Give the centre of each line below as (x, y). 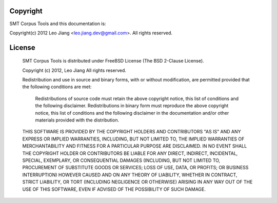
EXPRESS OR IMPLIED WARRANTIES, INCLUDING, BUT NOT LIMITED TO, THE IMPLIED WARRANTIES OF (133, 139)
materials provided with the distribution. (77, 120)
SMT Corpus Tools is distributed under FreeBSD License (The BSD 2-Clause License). (113, 61)
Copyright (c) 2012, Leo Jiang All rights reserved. (74, 70)
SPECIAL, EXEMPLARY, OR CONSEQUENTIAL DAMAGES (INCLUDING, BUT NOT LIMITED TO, (121, 160)
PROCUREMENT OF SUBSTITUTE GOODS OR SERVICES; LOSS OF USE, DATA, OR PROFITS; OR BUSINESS (135, 168)
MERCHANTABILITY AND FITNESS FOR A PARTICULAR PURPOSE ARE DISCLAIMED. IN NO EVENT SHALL (135, 146)
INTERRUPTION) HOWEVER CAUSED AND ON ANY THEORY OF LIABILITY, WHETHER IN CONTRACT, (130, 175)
